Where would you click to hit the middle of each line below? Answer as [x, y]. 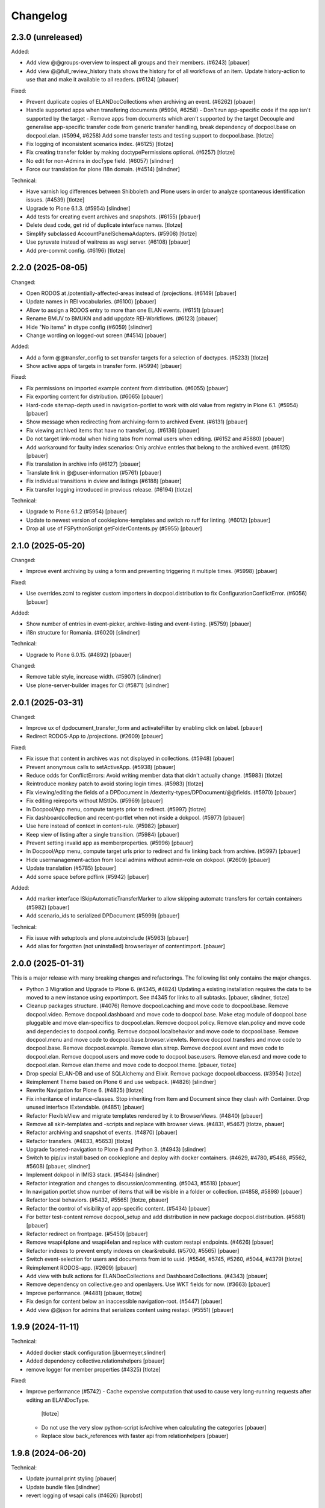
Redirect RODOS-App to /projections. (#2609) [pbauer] [95, 737]
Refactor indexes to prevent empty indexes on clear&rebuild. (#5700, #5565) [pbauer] [133, 1250]
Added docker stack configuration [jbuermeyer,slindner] [96, 1352]
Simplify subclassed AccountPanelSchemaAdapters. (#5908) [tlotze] [112, 233]
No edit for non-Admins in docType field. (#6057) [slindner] [100, 160]
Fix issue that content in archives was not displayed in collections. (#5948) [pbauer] [130, 759]
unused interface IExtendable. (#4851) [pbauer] [85, 1107]
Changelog [39, 16]
